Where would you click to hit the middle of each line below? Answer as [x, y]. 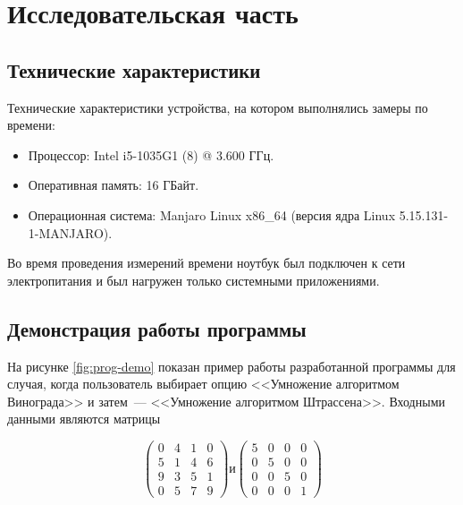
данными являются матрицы [84, 419]
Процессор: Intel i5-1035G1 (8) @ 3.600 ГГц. [151, 154]
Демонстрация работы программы [157, 328]
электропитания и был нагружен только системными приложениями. [194, 280]
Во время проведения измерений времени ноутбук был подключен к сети [206, 263]
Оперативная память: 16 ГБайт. [114, 185]
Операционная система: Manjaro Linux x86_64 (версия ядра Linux [212, 214]
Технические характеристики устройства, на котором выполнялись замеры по [218, 107]
